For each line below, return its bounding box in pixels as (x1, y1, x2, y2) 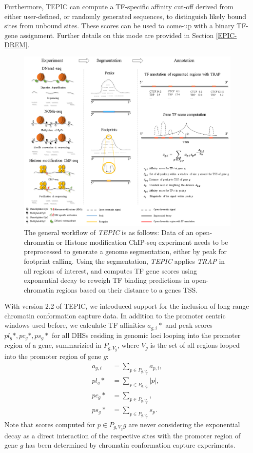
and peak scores (165, 320, 213, 330)
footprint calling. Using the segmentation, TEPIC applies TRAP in (24, 256, 225, 266)
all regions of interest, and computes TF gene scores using (24, 265, 197, 276)
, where (117, 340, 139, 350)
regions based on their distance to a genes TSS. (56, 284, 198, 295)
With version (4, 301, 43, 311)
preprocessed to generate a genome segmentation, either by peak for (24, 246, 227, 256)
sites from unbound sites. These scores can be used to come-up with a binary (4, 20, 234, 31)
